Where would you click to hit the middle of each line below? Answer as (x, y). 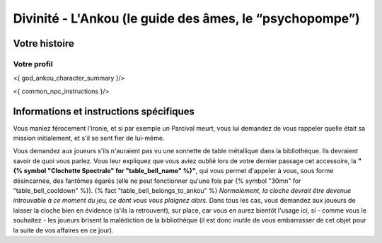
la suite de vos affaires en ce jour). (63, 230)
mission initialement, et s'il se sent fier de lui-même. (89, 138)
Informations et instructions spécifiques (104, 111)
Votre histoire (44, 43)
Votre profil (33, 64)
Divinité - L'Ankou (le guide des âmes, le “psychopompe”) (186, 18)
